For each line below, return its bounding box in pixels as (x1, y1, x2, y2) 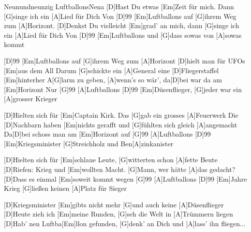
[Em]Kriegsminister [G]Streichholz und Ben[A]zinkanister (4, 138, 174, 148)
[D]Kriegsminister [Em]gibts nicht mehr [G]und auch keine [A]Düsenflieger (4, 199, 224, 209)
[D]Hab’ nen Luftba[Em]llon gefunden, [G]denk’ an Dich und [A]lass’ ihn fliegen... (4, 218, 246, 228)
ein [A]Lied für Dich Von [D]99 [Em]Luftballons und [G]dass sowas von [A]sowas (4, 30, 242, 40)
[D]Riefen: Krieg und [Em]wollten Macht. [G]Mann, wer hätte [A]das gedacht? (4, 164, 236, 174)
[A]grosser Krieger (4, 93, 58, 104)
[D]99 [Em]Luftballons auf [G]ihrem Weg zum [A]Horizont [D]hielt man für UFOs (4, 55, 245, 65)
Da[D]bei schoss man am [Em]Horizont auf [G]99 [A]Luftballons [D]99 (4, 129, 211, 139)
